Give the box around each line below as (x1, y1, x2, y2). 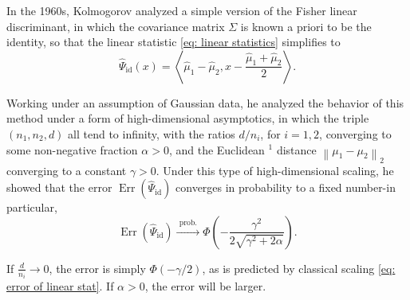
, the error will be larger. (144, 278, 266, 294)
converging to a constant (6, 162, 127, 178)
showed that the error (6, 179, 112, 196)
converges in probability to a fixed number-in (175, 179, 396, 196)
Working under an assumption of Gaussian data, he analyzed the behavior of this (6, 94, 404, 111)
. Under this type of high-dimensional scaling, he (156, 162, 394, 178)
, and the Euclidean (168, 141, 265, 158)
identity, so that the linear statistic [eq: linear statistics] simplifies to (6, 33, 341, 50)
